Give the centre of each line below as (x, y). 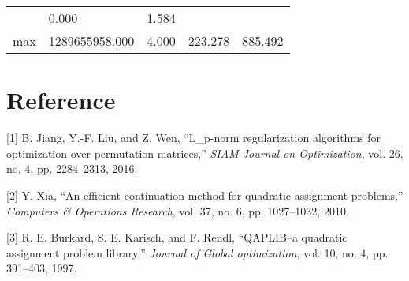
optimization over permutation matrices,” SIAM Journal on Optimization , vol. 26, (205, 153)
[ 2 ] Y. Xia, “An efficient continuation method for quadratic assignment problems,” (205, 195)
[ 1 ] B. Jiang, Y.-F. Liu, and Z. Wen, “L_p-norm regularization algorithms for (193, 138)
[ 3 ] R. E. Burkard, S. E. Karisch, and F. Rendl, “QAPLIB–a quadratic (177, 237)
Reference (61, 100)
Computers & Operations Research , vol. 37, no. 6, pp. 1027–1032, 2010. (178, 210)
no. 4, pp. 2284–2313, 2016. (72, 169)
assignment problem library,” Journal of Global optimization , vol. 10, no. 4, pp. (197, 252)
